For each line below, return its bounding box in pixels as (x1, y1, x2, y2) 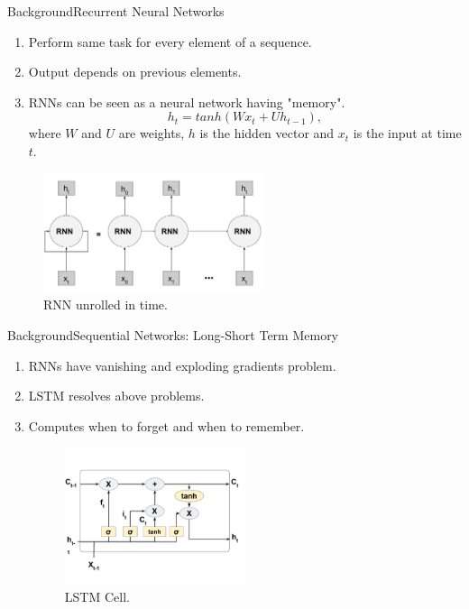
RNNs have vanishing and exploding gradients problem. (28, 355, 336, 374)
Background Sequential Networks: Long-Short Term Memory (7, 326, 339, 345)
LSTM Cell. (64, 587, 130, 606)
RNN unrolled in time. (43, 295, 168, 314)
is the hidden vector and (199, 124, 335, 143)
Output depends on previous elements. (28, 62, 242, 81)
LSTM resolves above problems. (28, 386, 205, 405)
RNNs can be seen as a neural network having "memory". (28, 92, 345, 111)
